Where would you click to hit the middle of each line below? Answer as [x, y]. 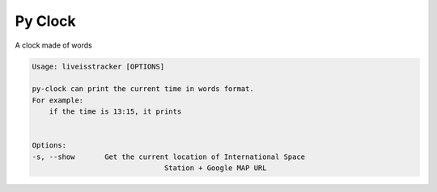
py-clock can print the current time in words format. [143, 89]
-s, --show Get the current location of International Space [169, 157]
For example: [58, 100]
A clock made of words [53, 45]
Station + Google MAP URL [215, 168]
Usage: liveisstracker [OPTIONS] [98, 66]
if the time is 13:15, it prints [115, 112]
